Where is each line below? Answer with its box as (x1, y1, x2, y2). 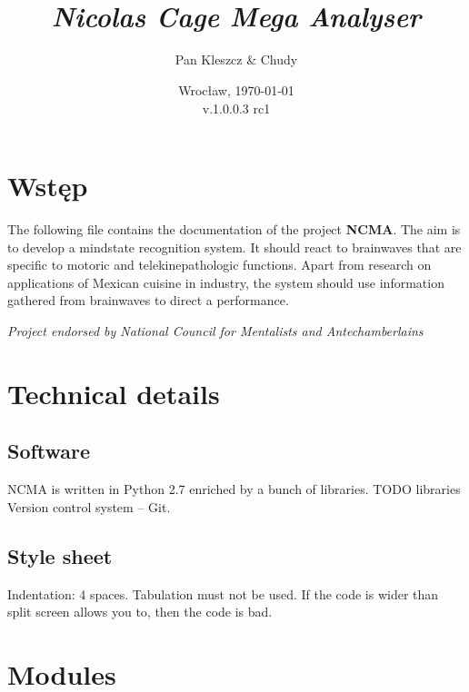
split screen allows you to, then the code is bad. (7, 602, 273, 621)
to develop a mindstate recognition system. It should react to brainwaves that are (7, 237, 462, 256)
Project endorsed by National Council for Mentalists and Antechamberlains (7, 321, 424, 340)
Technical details (7, 374, 220, 411)
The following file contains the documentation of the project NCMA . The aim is (7, 220, 461, 239)
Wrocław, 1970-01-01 (178, 80, 294, 99)
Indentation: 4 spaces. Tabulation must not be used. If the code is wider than (7, 584, 439, 603)
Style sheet (7, 541, 113, 569)
